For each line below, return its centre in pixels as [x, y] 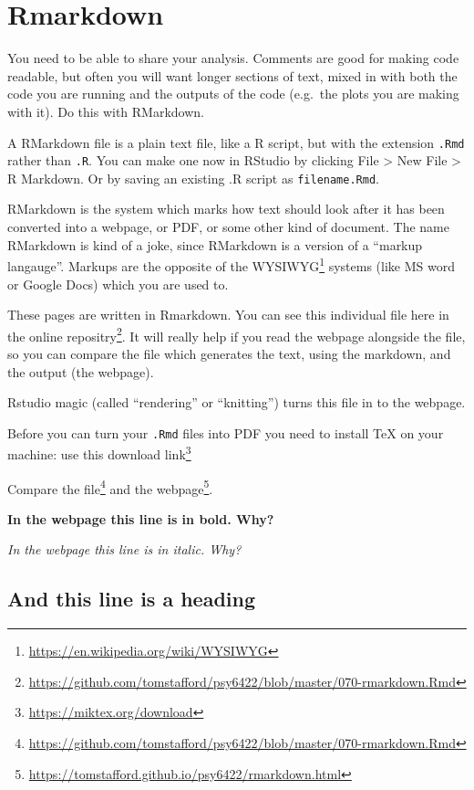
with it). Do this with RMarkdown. [106, 111]
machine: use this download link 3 [99, 453]
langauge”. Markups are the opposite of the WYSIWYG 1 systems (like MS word [231, 264]
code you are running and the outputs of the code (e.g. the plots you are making [233, 94]
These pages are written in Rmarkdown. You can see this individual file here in [228, 315]
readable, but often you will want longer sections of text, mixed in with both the [232, 75]
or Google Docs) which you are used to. [118, 284]
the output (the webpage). [81, 371]
